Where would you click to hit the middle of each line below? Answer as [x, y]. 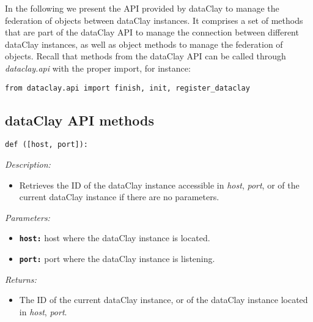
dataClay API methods [79, 120]
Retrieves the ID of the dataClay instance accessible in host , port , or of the [159, 185]
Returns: [21, 279]
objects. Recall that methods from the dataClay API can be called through [145, 56]
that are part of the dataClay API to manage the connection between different [152, 32]
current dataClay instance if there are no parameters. [119, 197]
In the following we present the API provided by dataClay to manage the [142, 8]
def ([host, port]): [47, 145]
